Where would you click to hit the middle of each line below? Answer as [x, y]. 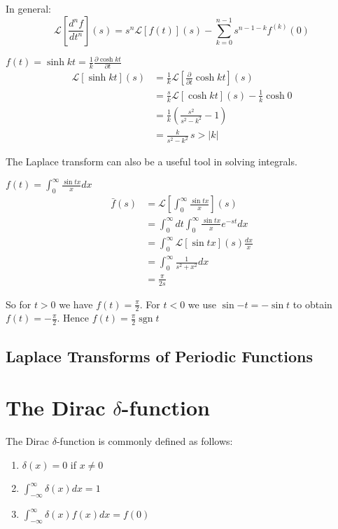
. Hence [73, 318]
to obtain [312, 304]
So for [19, 304]
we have [76, 304]
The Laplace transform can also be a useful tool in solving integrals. [152, 162]
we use [202, 304]
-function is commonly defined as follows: [145, 441]
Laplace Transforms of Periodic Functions [160, 356]
